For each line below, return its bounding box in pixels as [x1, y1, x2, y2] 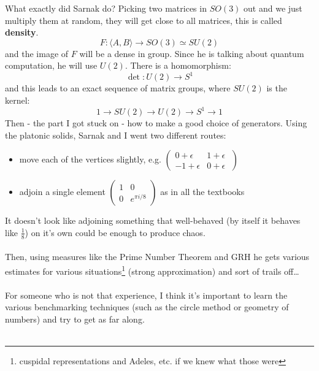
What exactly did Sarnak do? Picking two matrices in [5, 2, 207, 14]
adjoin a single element [19, 185, 106, 198]
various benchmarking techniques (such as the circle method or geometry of [5, 300, 289, 313]
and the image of [5, 47, 69, 59]
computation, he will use [5, 59, 98, 72]
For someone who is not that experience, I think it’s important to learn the [5, 288, 288, 301]
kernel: [5, 94, 30, 107]
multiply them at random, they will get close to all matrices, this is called [5, 13, 282, 26]
